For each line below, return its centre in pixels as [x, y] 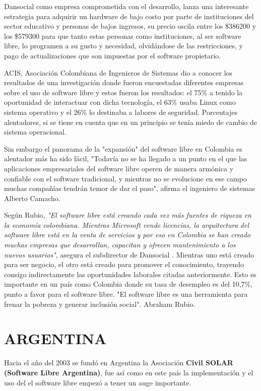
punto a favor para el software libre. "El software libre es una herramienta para [126, 294]
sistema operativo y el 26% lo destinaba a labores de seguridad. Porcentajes [121, 112]
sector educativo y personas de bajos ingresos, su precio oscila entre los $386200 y [130, 26]
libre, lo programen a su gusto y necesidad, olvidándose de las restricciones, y [123, 46]
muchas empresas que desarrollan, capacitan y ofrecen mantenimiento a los [120, 245]
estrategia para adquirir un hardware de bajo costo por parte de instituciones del [129, 16]
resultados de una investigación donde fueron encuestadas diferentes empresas [124, 82]
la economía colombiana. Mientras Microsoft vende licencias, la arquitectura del [127, 224]
